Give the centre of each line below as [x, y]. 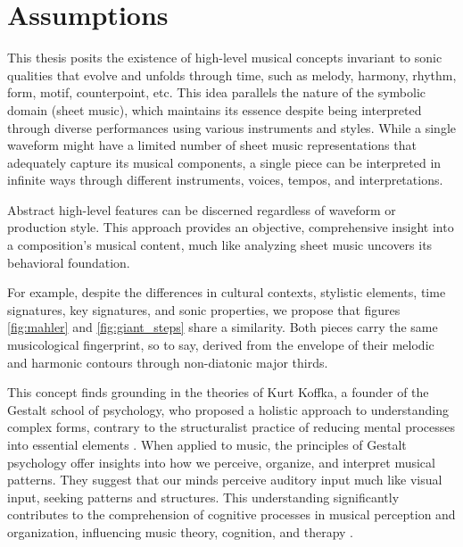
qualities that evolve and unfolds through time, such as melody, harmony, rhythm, [232, 75]
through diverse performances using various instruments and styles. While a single [231, 127]
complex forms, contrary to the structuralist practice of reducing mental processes [231, 427]
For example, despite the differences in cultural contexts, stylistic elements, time [227, 292]
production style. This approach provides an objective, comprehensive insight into [231, 227]
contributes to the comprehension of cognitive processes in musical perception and [231, 514]
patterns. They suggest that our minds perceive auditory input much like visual [225, 480]
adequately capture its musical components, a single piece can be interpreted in [224, 162]
